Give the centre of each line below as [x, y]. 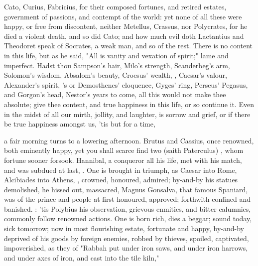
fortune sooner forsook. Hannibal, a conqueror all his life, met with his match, [123, 160]
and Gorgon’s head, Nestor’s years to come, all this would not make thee [115, 94]
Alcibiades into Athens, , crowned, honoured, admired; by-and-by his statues [121, 180]
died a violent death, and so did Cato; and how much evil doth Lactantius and [124, 36]
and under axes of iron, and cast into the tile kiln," [82, 257]
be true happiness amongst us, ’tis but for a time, [80, 124]
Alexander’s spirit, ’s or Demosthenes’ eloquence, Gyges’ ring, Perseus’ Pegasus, [126, 84]
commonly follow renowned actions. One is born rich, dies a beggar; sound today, [128, 218]
